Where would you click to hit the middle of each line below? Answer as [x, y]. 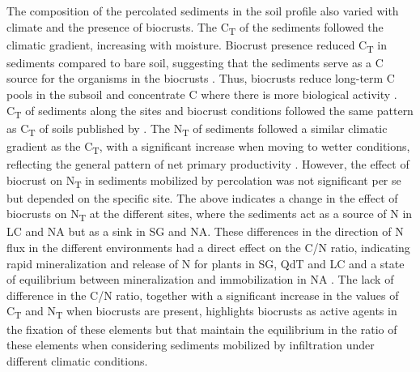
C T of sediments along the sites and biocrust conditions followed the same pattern [210, 111]
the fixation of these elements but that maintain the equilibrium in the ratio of [202, 329]
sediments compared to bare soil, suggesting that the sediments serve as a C [195, 62]
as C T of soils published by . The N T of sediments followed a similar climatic [197, 129]
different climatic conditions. [77, 360]
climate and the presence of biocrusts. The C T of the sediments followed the [195, 28]
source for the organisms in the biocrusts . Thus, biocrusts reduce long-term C [201, 78]
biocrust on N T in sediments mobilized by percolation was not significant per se [204, 181]
